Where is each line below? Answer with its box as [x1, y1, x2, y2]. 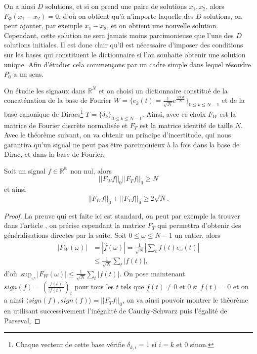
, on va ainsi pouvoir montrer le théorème [122, 295, 248, 305]
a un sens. [13, 69, 44, 79]
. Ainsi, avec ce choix [142, 108, 206, 119]
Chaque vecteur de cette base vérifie [15, 339, 125, 350]
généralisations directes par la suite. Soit [4, 230, 127, 240]
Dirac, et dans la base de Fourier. [4, 149, 105, 159]
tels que [121, 281, 144, 291]
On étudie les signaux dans [4, 85, 86, 95]
